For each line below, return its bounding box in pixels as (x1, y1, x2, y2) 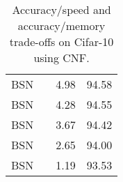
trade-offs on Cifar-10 (9, 33, 114, 50)
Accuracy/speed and (12, 1, 111, 17)
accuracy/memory (17, 17, 106, 33)
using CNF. (33, 50, 90, 66)
